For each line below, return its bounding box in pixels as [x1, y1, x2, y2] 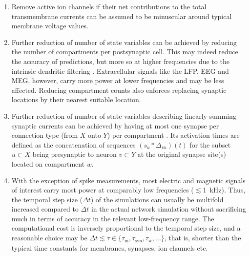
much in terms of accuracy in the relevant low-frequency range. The [11, 213, 214, 223]
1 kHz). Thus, [203, 185, 246, 195]
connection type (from [11, 130, 78, 140]
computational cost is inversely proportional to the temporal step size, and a [11, 223, 241, 233]
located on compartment [11, 158, 85, 169]
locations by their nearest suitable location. [11, 94, 141, 105]
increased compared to [11, 204, 79, 214]
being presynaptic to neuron [32, 149, 117, 159]
